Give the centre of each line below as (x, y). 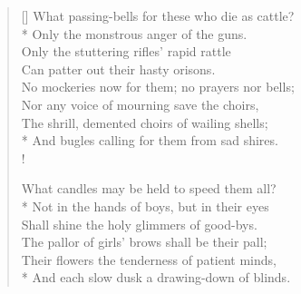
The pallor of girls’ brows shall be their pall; (144, 242)
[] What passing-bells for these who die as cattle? (158, 15)
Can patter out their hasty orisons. (118, 69)
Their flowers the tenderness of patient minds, (149, 259)
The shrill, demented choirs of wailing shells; (145, 122)
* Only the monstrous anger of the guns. (134, 33)
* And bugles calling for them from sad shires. (150, 140)
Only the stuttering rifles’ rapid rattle (126, 51)
